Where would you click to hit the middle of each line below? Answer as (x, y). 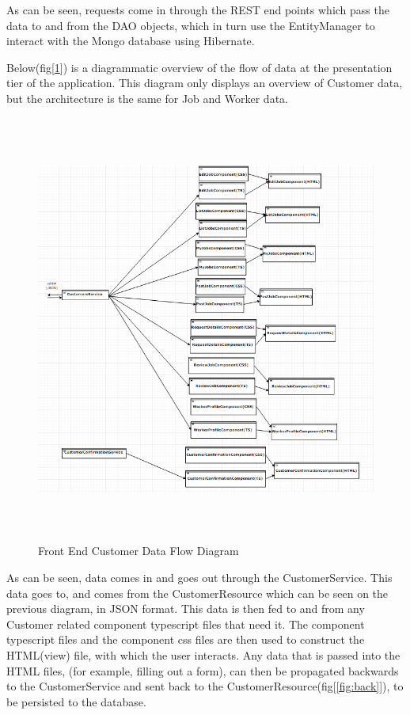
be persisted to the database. (76, 701)
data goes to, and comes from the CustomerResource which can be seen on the (197, 593)
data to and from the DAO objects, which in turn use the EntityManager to (191, 25)
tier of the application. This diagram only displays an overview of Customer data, (205, 83)
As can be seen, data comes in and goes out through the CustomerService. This (199, 578)
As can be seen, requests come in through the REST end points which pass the (198, 10)
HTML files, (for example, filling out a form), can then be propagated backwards (203, 670)
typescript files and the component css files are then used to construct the (186, 639)
